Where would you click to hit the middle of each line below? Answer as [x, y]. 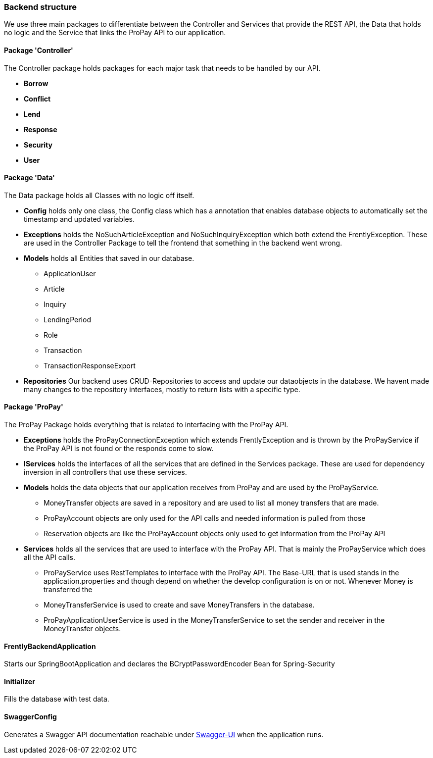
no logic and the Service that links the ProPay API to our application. [115, 33]
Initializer [20, 681]
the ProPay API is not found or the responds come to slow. [119, 449]
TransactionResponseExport [90, 365]
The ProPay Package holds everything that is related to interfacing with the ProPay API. [146, 425]
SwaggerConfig [30, 717]
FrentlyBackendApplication [50, 646]
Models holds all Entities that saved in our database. [109, 258]
